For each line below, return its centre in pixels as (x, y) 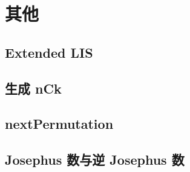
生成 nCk (33, 88)
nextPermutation (59, 124)
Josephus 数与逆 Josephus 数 (95, 160)
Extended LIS (49, 52)
